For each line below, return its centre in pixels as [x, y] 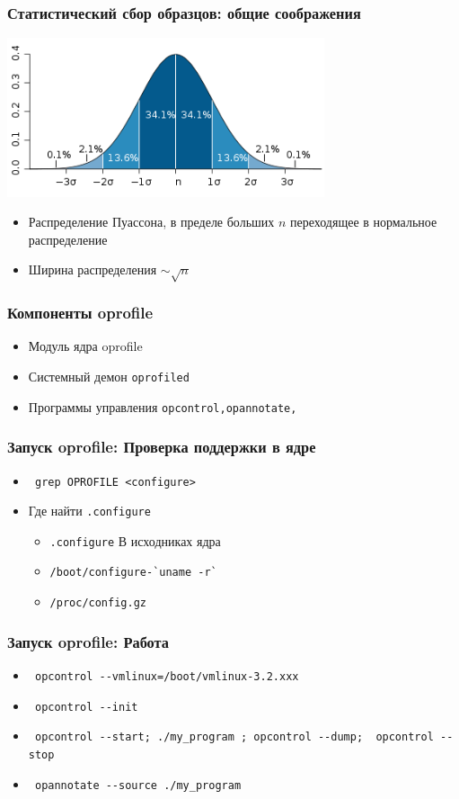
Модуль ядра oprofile [85, 346]
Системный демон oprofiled [109, 376]
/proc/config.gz [98, 603]
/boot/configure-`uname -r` [133, 573]
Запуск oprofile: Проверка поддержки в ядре [162, 447]
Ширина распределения [93, 269]
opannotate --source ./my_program [138, 785]
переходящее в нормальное [364, 222]
